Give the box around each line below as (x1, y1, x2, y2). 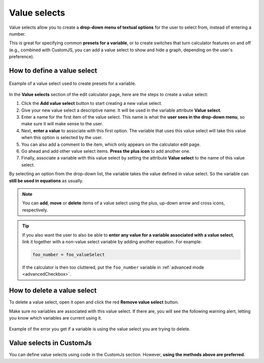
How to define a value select (9, 66, 97, 75)
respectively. (22, 207, 48, 213)
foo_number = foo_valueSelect (32, 252, 105, 257)
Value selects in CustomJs (9, 339, 92, 347)
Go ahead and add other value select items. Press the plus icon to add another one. (21, 148, 191, 154)
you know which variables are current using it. (9, 315, 102, 321)
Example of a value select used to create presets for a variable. (9, 81, 136, 86)
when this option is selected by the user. (21, 135, 103, 141)
